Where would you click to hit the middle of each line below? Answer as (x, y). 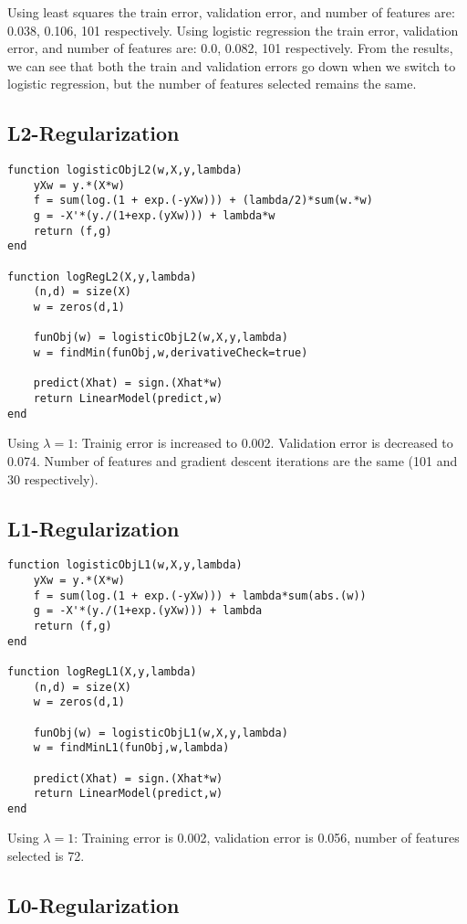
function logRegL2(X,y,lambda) (102, 276)
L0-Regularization (93, 905)
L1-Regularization (93, 528)
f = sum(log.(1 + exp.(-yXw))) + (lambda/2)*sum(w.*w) (203, 201)
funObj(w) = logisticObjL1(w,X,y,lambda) (161, 733)
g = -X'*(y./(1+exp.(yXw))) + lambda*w (154, 216)
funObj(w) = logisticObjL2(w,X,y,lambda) (161, 338)
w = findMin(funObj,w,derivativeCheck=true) (171, 353)
